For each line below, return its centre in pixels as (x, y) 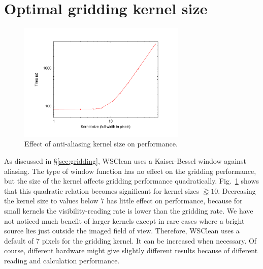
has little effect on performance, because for (174, 201)
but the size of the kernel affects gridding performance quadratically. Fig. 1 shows (131, 181)
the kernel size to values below (51, 201)
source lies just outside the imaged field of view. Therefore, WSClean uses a (122, 231)
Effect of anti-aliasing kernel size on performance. (101, 144)
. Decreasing (237, 190)
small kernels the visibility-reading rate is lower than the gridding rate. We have (129, 210)
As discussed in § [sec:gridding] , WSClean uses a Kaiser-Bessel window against (125, 161)
